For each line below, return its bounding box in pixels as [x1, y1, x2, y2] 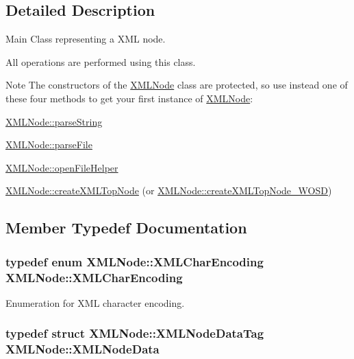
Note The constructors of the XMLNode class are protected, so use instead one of [5, 78, 348, 92]
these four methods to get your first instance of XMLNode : [5, 91, 253, 105]
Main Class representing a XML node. [5, 32, 166, 46]
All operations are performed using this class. [5, 54, 196, 69]
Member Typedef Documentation [5, 217, 247, 238]
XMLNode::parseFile [5, 137, 92, 152]
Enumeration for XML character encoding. [5, 295, 185, 310]
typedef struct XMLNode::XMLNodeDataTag [5, 325, 264, 342]
